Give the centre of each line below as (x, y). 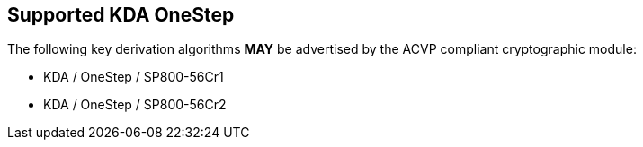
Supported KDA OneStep (121, 15)
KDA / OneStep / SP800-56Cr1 (134, 77)
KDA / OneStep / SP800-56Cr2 (135, 105)
